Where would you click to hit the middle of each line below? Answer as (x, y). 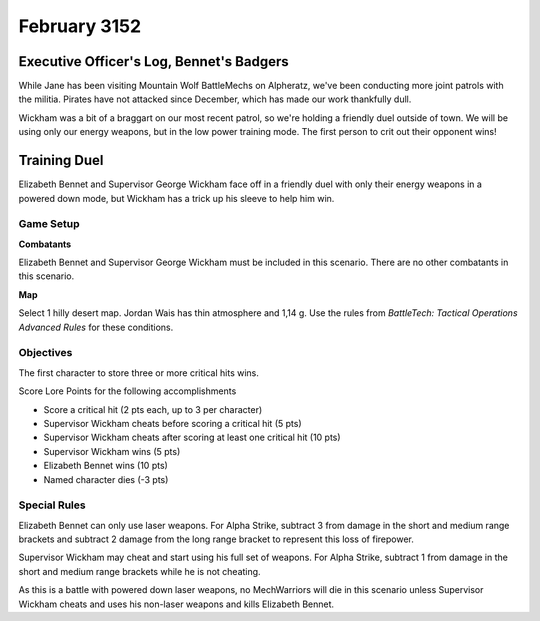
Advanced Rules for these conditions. (96, 327)
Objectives (45, 353)
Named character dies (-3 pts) (106, 479)
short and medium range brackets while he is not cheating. (139, 571)
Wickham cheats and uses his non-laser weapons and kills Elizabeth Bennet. (176, 604)
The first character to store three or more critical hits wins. (139, 372)
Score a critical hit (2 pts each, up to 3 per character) (153, 409)
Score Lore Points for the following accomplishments (127, 391)
